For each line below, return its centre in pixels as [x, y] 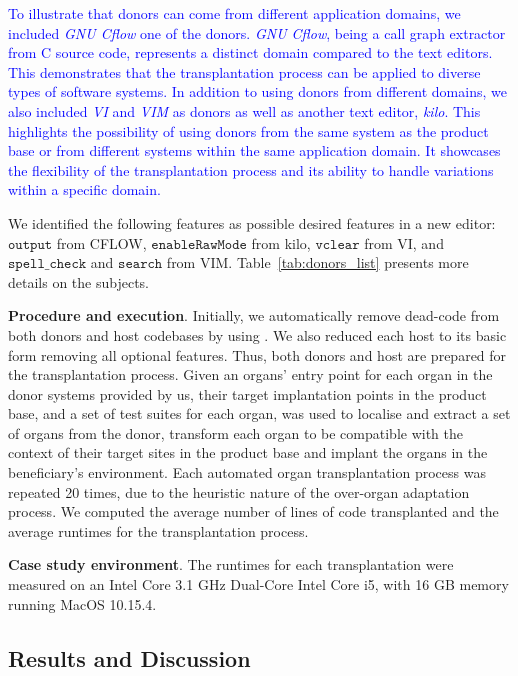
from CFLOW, [101, 242]
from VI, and [404, 242]
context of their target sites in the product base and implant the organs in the [248, 452]
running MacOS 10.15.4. [82, 603]
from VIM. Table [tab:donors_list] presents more [317, 262]
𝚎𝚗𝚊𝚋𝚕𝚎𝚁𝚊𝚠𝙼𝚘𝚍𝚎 [199, 244]
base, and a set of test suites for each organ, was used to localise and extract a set [259, 413]
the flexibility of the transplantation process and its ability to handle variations [251, 169]
